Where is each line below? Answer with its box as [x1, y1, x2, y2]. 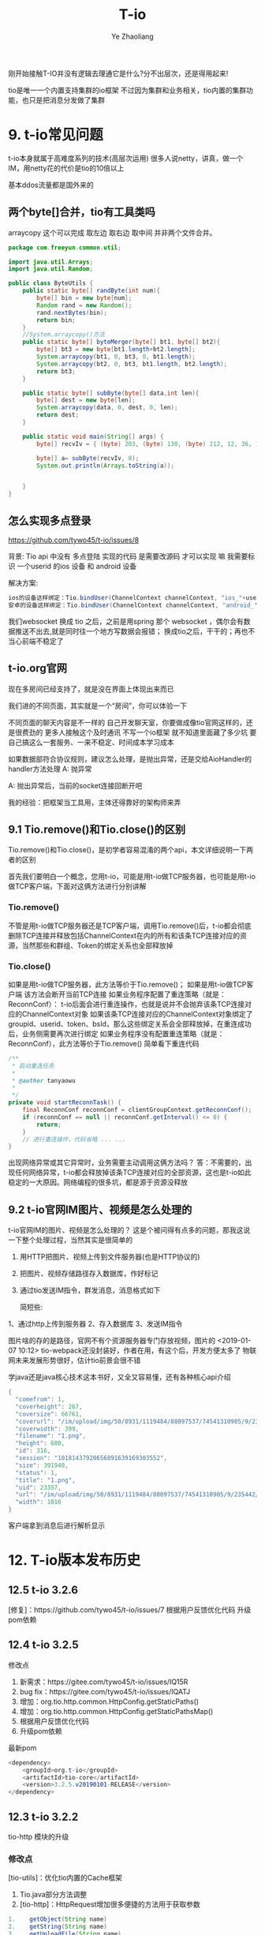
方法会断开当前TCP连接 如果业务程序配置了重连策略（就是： [30, 989, 226, 999]
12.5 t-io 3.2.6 [8, 1583, 79, 1596]
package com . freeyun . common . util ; [8, 243, 122, 252]
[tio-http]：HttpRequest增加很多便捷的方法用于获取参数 [19, 1899, 200, 1909]
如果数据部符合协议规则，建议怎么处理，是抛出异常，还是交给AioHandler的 [8, 754, 252, 763]
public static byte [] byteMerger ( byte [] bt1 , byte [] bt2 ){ [22, 338, 221, 346]
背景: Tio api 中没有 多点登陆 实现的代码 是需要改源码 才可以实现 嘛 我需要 [8, 552, 248, 561]
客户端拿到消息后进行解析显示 [8, 1521, 105, 1530]
